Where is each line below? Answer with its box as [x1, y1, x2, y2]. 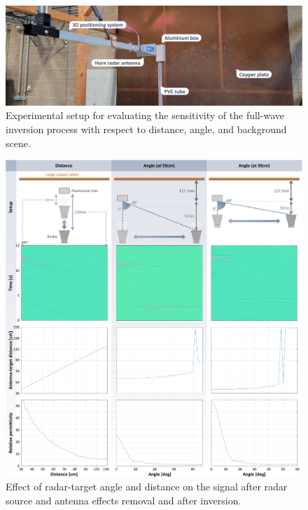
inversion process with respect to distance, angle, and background [6, 122, 287, 137]
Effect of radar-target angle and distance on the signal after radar [6, 479, 288, 494]
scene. [6, 135, 31, 150]
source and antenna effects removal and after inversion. [6, 492, 241, 507]
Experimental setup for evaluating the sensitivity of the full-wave [6, 108, 284, 123]
